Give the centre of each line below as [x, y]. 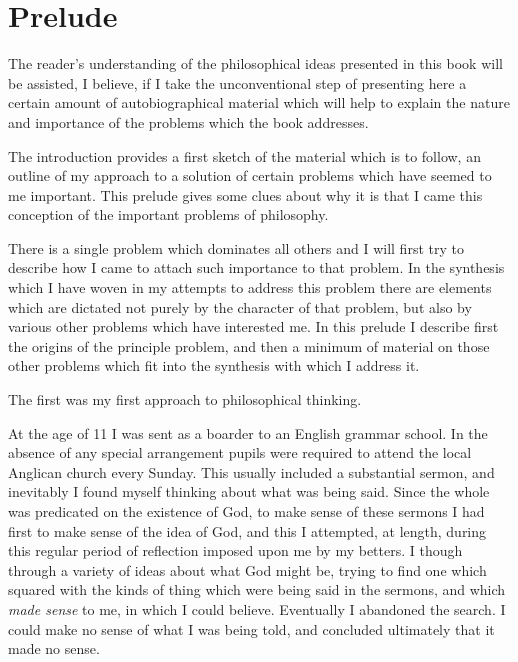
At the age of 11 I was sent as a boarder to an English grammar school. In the [248, 432]
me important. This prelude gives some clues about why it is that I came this [245, 194]
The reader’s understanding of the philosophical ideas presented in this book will [255, 63]
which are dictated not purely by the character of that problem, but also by [240, 306]
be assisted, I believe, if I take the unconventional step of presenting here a [237, 82]
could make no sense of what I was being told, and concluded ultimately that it [251, 628]
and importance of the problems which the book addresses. [188, 121]
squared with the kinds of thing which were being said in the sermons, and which [257, 589]
